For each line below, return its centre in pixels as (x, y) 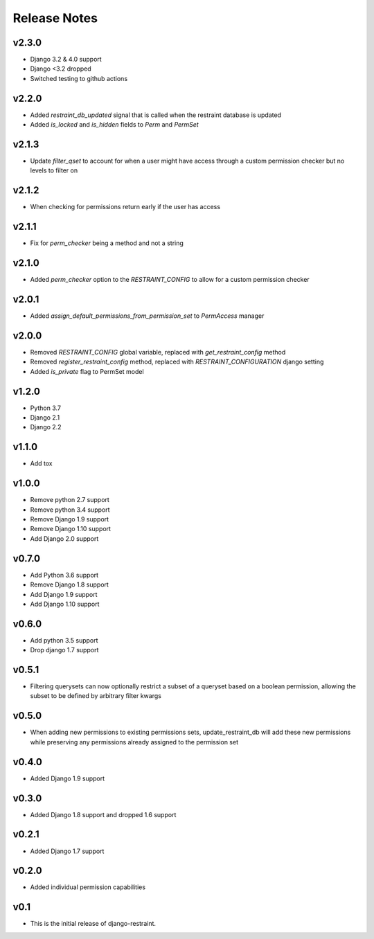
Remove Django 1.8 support (69, 584)
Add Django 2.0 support (64, 538)
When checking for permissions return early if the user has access (125, 207)
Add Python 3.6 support (64, 575)
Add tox (41, 463)
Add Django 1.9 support (64, 594)
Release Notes (55, 18)
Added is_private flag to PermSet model (87, 371)
